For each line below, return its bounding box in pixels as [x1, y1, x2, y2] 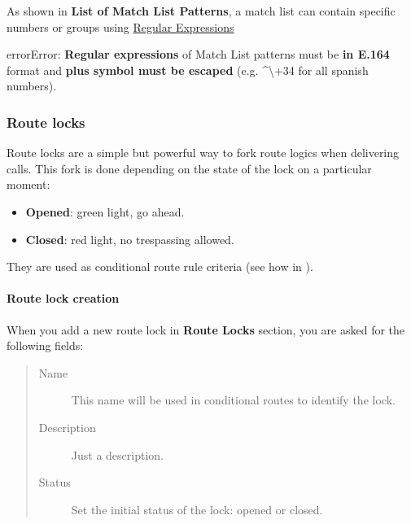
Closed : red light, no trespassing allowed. [25, 230, 234, 247]
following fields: [7, 337, 84, 354]
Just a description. [71, 446, 164, 463]
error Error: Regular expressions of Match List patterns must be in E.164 [7, 46, 390, 63]
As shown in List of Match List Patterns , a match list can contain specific [7, 2, 396, 19]
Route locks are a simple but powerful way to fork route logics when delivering [7, 144, 400, 161]
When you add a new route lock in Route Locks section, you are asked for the [7, 321, 405, 338]
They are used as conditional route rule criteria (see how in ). [7, 258, 313, 275]
